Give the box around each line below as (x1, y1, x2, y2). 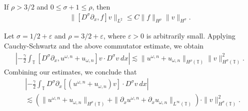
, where (103, 30, 126, 41)
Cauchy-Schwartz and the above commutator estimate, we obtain (4, 40, 204, 51)
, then (92, 1, 110, 11)
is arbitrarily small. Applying (146, 30, 235, 41)
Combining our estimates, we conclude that (4, 66, 137, 76)
